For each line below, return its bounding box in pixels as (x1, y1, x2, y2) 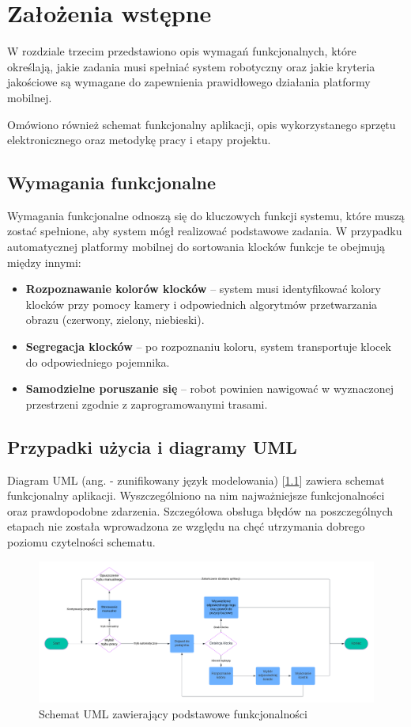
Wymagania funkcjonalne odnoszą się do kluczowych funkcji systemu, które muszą (7, 207, 405, 223)
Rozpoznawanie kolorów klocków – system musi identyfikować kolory (25, 280, 381, 297)
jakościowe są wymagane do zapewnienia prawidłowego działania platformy (7, 74, 371, 90)
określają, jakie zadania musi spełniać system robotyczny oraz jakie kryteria (7, 58, 375, 74)
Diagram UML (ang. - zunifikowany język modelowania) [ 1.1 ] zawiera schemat (7, 471, 385, 488)
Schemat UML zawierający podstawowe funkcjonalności (39, 705, 307, 721)
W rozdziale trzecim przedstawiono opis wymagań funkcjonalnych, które (7, 43, 356, 59)
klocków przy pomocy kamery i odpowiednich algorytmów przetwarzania (25, 295, 378, 312)
